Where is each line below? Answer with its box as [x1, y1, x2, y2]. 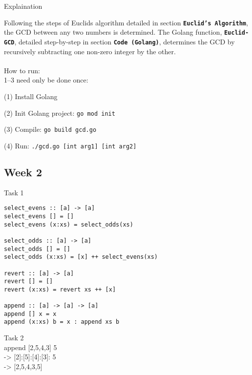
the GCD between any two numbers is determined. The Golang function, [4, 27, 222, 37]
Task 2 [4, 333, 24, 343]
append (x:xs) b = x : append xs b [4, 318, 120, 326]
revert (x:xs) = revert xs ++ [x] [4, 286, 116, 293]
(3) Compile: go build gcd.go [4, 124, 97, 134]
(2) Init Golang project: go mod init [4, 107, 115, 118]
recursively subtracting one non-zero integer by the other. [4, 46, 176, 56]
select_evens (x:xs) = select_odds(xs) [4, 221, 133, 228]
